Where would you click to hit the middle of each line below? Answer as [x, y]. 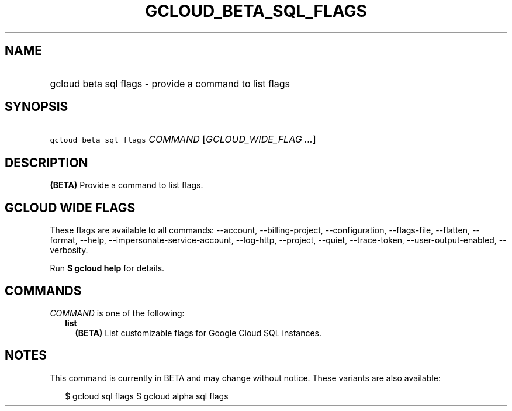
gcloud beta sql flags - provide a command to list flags [170, 83]
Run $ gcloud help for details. [107, 268]
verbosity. [69, 250]
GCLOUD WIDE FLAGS [70, 208]
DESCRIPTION [46, 163]
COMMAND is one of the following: [117, 313]
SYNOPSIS [37, 107]
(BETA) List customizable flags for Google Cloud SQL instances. [198, 333]
